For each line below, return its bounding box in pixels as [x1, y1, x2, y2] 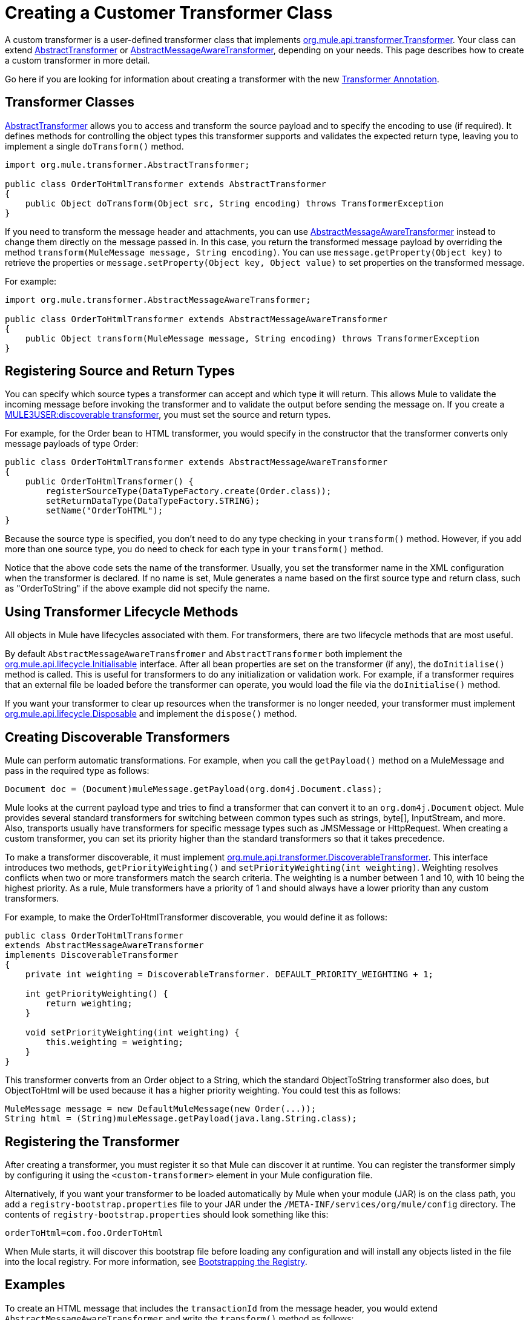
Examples [5, 1277, 65, 1293]
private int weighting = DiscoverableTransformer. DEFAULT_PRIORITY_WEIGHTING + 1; [25, 969, 434, 980]
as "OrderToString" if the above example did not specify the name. [5, 583, 270, 594]
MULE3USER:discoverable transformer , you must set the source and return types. [5, 409, 331, 420]
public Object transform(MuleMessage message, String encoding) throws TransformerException [25, 333, 479, 343]
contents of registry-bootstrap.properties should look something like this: [5, 1209, 329, 1219]
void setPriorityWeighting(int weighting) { [25, 1028, 240, 1038]
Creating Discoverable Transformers [5, 729, 230, 745]
